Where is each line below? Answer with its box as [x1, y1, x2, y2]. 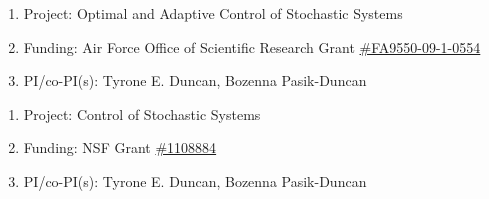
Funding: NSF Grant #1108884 [23, 137, 217, 158]
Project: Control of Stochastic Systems [23, 103, 261, 124]
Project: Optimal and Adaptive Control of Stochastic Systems [23, 3, 403, 23]
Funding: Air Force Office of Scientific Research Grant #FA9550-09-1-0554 [23, 36, 481, 57]
